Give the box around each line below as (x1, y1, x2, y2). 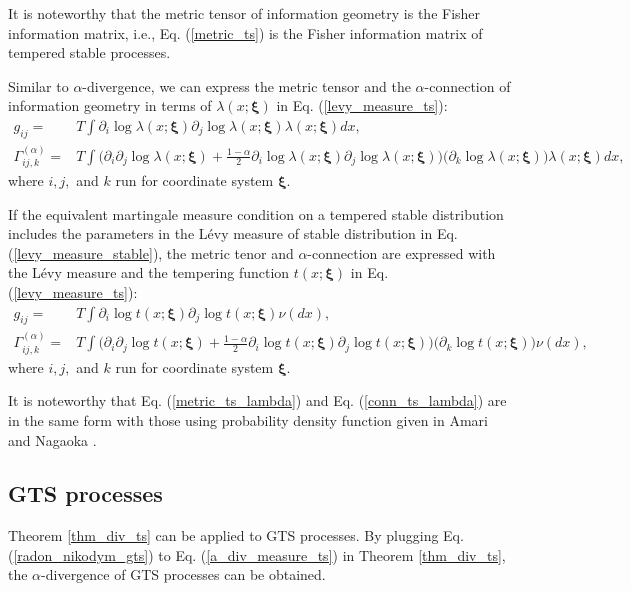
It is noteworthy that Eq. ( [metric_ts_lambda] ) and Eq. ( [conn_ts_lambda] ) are (8, 390, 507, 411)
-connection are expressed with (307, 242, 496, 263)
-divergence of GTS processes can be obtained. (41, 564, 326, 585)
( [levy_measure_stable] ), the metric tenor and (8, 242, 294, 263)
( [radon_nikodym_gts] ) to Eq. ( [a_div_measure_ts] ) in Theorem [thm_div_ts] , (8, 544, 506, 565)
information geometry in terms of (8, 95, 212, 116)
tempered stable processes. (8, 42, 171, 63)
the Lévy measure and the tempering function (8, 262, 290, 283)
